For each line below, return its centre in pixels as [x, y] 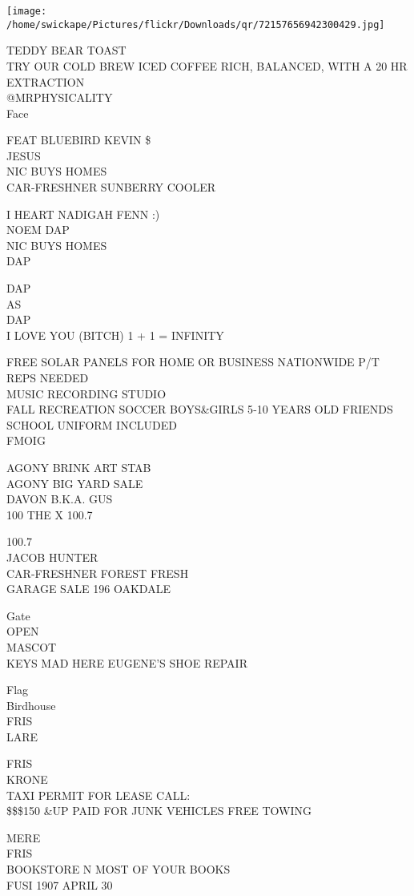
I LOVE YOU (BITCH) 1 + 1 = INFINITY [115, 335]
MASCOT [32, 646]
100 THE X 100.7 [50, 514]
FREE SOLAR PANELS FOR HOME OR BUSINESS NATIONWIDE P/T [193, 362]
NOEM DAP [38, 230]
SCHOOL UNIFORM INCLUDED [92, 424]
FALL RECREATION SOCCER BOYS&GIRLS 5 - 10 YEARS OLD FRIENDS [200, 409]
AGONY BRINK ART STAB [79, 467]
